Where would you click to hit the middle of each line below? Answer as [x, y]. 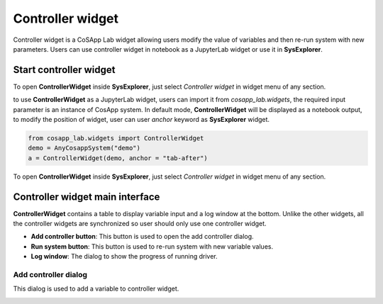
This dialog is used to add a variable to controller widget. [96, 289]
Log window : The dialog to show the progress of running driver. [124, 257]
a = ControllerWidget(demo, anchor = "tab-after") [118, 158]
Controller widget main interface [87, 197]
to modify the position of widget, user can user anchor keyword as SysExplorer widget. [141, 120]
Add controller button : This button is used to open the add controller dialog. [143, 237]
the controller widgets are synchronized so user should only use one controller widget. [140, 224]
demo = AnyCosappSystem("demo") [84, 148]
